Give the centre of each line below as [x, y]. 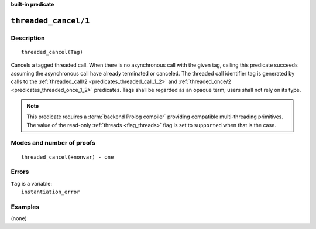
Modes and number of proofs [53, 143]
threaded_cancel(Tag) [52, 52]
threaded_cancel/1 [50, 21]
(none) [19, 218]
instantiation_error [51, 192]
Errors [20, 172]
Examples [25, 207]
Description [28, 38]
